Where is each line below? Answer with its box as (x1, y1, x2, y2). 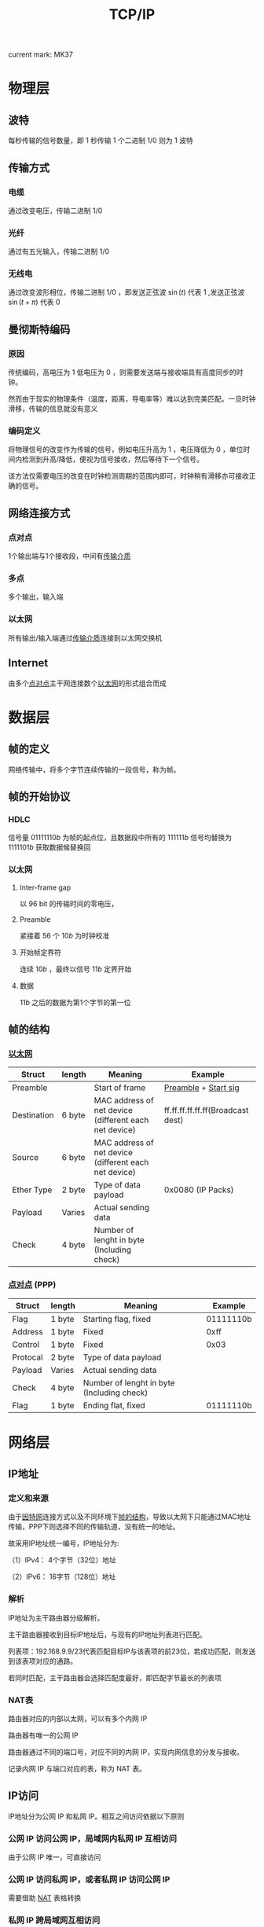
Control (12, 1338, 40, 1349)
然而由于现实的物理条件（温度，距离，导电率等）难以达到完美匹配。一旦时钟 (8, 395, 256, 404)
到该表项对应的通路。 (8, 1656, 77, 1665)
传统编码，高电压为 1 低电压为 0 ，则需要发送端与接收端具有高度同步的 (8, 368, 237, 377)
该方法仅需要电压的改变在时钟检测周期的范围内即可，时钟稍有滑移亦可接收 (8, 472, 249, 481)
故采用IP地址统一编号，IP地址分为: (8, 1539, 119, 1548)
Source (12, 1152, 39, 1163)
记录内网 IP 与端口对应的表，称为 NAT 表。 (8, 1764, 147, 1773)
